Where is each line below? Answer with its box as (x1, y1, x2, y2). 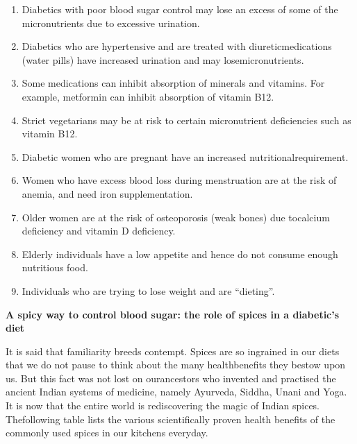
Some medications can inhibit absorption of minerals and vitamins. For (22, 76, 325, 90)
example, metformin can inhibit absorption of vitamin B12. (22, 89, 274, 103)
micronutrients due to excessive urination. (22, 15, 200, 30)
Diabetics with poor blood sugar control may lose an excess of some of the (22, 2, 338, 16)
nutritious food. (22, 260, 88, 275)
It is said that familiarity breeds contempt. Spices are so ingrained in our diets (6, 343, 340, 358)
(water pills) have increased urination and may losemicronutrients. (22, 52, 304, 67)
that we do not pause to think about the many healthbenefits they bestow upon (6, 357, 346, 372)
